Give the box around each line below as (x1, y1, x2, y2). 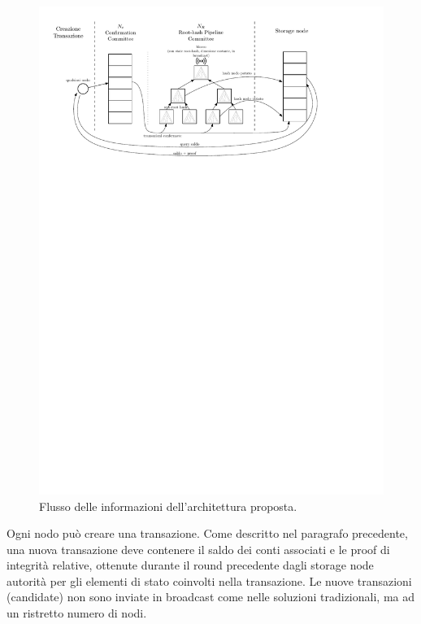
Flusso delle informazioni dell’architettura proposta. (39, 497, 297, 514)
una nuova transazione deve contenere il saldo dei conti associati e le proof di (7, 540, 390, 557)
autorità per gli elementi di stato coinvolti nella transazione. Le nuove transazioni (7, 572, 412, 589)
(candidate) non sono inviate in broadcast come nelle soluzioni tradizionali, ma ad (7, 588, 414, 605)
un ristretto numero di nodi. (7, 604, 147, 622)
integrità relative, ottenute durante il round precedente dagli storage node (7, 556, 374, 574)
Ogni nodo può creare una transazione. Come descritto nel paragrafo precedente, (7, 525, 408, 542)
